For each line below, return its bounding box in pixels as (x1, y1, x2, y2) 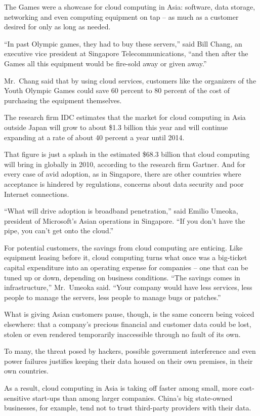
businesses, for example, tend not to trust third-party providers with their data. (4, 402, 251, 413)
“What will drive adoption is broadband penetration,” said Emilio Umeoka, (4, 205, 238, 216)
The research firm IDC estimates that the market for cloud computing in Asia (4, 112, 246, 122)
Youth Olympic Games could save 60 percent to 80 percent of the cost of (4, 85, 230, 96)
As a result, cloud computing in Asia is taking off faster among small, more (4, 383, 238, 393)
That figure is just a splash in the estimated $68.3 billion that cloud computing (4, 149, 250, 159)
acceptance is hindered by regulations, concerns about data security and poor (4, 178, 244, 189)
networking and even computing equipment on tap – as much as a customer (4, 11, 239, 22)
